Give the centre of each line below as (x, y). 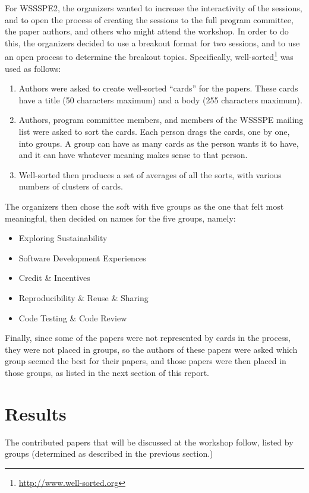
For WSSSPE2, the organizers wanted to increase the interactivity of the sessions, (154, 8)
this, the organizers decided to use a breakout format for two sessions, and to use (152, 42)
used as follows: (33, 68)
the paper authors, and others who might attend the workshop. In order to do (147, 31)
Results (36, 413)
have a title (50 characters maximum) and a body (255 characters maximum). (160, 99)
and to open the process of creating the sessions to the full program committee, (149, 19)
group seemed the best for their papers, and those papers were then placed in (146, 361)
